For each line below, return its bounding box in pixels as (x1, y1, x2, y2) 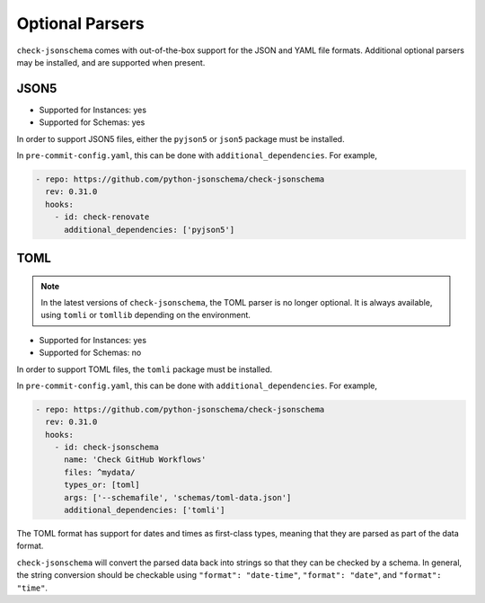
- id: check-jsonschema (54, 442, 159, 453)
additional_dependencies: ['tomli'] (64, 505, 225, 516)
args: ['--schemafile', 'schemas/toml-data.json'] (64, 492, 292, 502)
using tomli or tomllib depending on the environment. (40, 310, 251, 321)
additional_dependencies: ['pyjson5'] (64, 225, 235, 235)
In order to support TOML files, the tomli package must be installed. (16, 364, 273, 375)
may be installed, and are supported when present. (16, 57, 206, 67)
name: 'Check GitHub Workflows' (64, 455, 207, 465)
